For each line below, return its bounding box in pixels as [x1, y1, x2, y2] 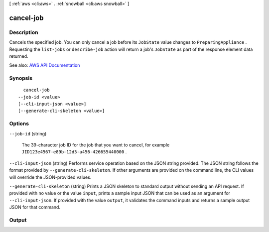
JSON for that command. [9, 204, 61, 210]
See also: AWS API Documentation [9, 62, 80, 68]
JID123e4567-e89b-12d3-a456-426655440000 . [21, 149, 127, 155]
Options [9, 120, 29, 127]
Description [9, 29, 38, 36]
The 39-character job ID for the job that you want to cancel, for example [21, 142, 170, 148]
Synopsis [9, 75, 32, 82]
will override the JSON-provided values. [9, 174, 92, 180]
